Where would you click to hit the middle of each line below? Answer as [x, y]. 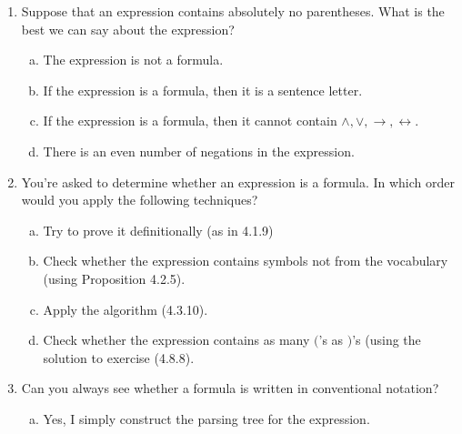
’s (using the [387, 340]
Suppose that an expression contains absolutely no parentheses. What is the [233, 11]
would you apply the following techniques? [140, 200]
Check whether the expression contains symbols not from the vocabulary [246, 261]
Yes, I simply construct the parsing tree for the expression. [206, 418]
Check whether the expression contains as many [176, 340]
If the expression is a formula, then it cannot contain [190, 121]
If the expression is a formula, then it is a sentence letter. [203, 90]
